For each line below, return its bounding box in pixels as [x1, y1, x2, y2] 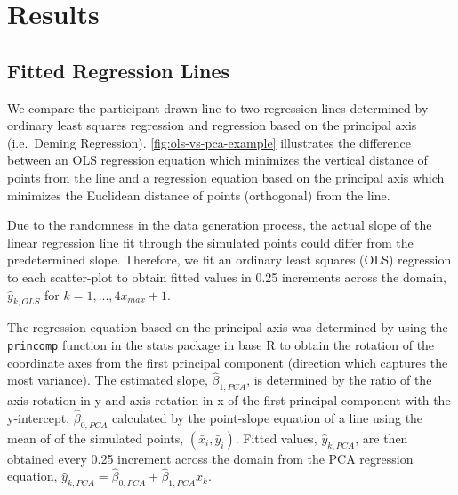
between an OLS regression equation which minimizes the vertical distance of [7, 150, 428, 169]
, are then [355, 428, 408, 447]
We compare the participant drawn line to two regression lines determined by [7, 98, 429, 117]
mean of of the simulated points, [7, 428, 184, 447]
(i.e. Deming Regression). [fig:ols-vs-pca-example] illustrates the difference [7, 133, 412, 151]
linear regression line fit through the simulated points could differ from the [7, 232, 414, 251]
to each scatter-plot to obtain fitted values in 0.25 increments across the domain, [7, 267, 446, 286]
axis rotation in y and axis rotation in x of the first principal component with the [7, 391, 451, 410]
